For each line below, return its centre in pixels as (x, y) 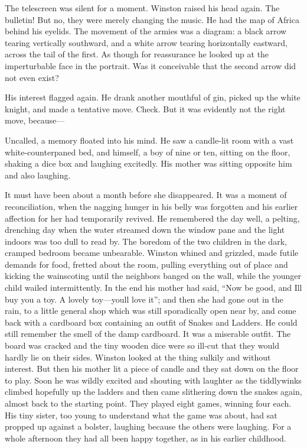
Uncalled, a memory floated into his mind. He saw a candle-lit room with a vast (149, 140)
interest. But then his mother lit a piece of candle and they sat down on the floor (152, 369)
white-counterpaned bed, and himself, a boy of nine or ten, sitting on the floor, (148, 152)
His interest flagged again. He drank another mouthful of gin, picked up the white (153, 97)
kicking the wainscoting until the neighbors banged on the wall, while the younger (153, 276)
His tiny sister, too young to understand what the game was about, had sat (141, 415)
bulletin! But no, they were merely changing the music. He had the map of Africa (152, 19)
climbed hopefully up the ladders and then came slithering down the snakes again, (153, 392)
